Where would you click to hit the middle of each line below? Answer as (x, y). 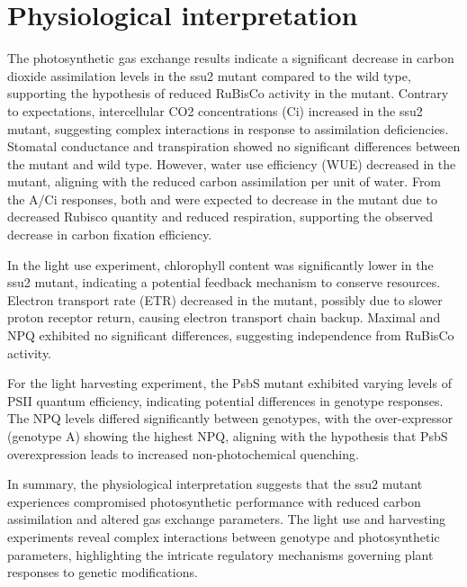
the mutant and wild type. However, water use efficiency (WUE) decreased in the (232, 163)
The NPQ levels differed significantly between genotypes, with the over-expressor (230, 418)
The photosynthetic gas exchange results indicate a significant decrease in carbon (231, 58)
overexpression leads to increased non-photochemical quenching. (183, 453)
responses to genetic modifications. (103, 572)
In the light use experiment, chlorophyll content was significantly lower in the (220, 264)
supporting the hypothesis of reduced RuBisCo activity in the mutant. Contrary (228, 93)
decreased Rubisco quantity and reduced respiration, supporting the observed (220, 217)
